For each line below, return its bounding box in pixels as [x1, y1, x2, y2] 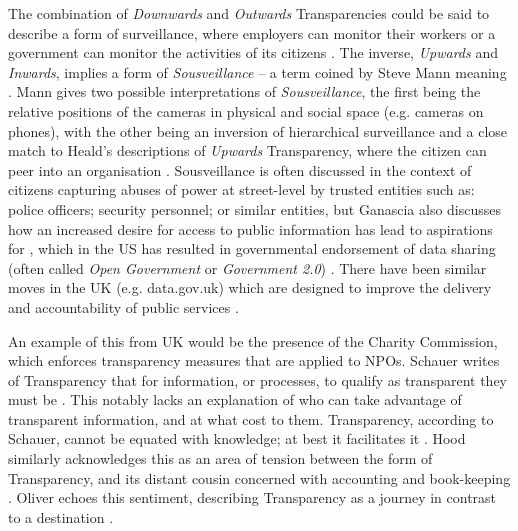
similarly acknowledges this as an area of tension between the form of [8, 448, 433, 469]
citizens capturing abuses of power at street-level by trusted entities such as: [8, 179, 475, 200]
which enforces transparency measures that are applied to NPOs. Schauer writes [8, 350, 500, 371]
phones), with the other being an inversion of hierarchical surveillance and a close [8, 120, 508, 141]
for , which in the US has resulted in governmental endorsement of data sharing [8, 238, 496, 259]
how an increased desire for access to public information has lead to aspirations [8, 218, 493, 239]
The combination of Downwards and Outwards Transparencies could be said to [8, 3, 490, 23]
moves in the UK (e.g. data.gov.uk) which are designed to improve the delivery [8, 277, 492, 298]
